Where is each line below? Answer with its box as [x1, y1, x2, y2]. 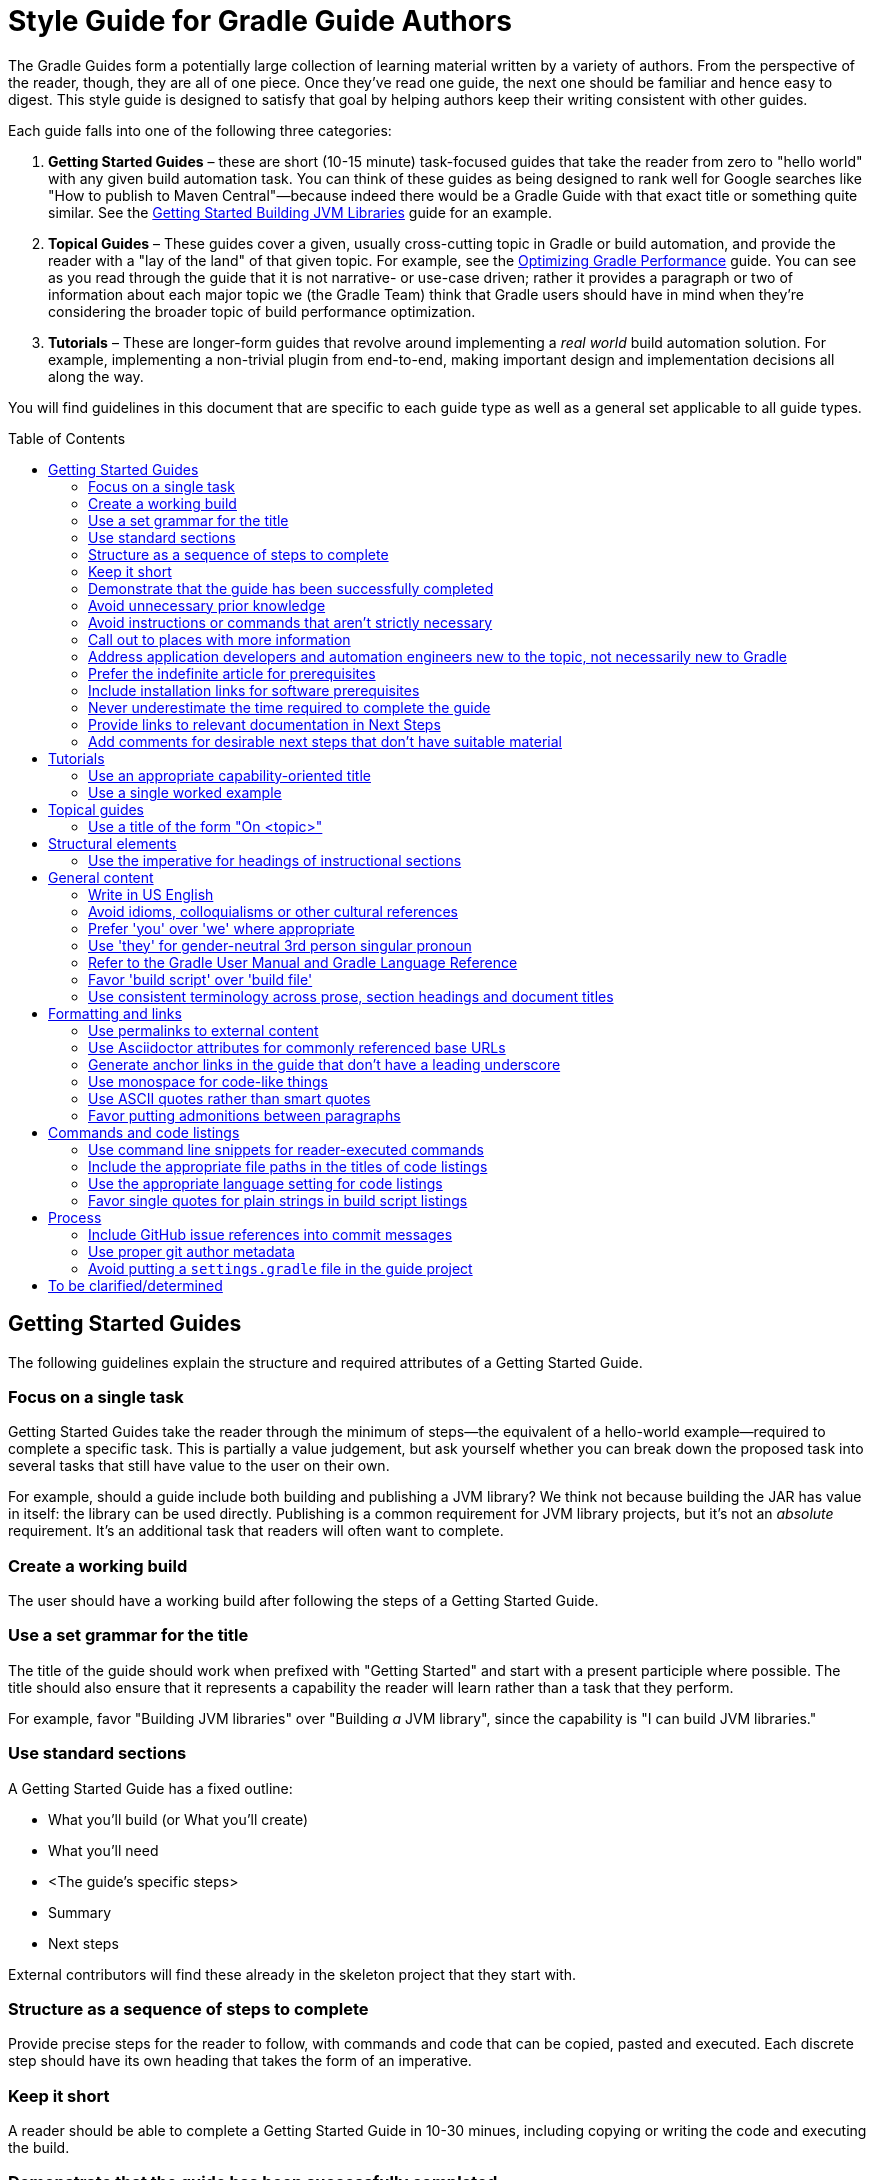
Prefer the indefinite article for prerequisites [88, 664, 376, 682]
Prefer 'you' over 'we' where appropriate [88, 919, 355, 937]
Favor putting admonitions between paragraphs [88, 1106, 401, 1124]
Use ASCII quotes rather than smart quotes [88, 1089, 371, 1107]
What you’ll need [48, 1841, 159, 1859]
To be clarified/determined [48, 1276, 223, 1294]
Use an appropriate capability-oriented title [88, 766, 371, 784]
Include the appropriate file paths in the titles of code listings [88, 1157, 488, 1175]
